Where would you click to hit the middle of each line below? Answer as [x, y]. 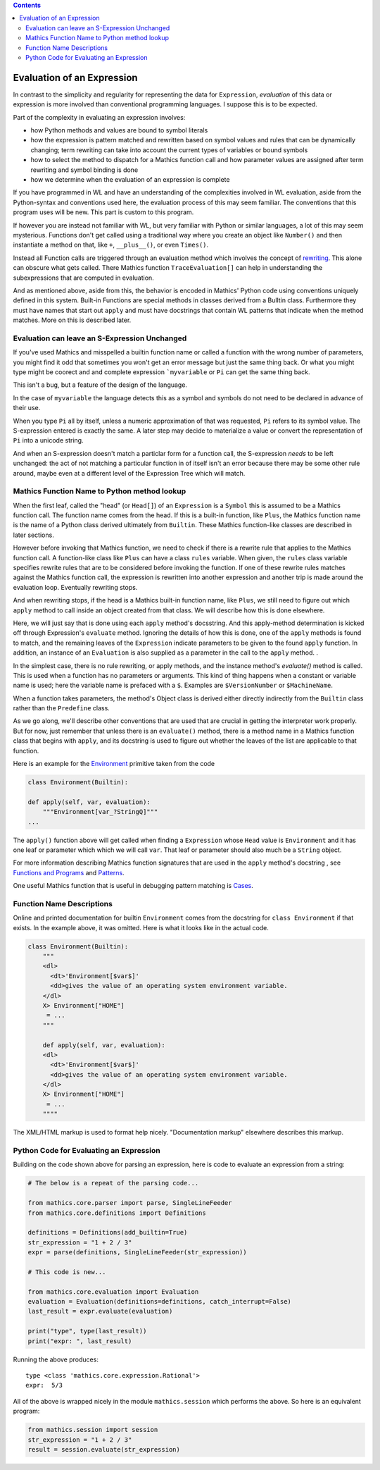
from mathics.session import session [93, 1430]
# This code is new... [67, 1272]
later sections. [33, 535]
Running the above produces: [56, 1359]
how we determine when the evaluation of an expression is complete [130, 179]
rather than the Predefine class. [62, 708]
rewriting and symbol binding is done [84, 170]
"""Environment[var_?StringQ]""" [100, 812]
